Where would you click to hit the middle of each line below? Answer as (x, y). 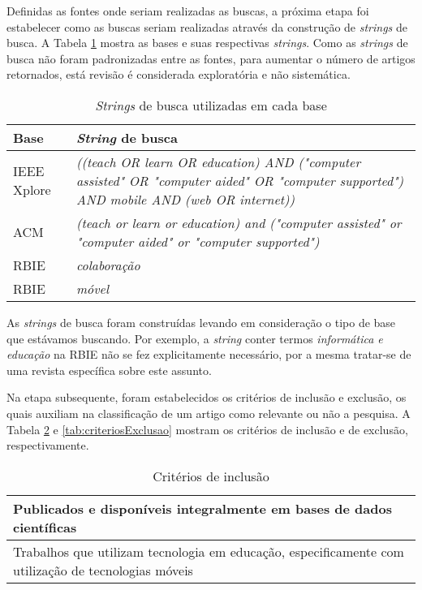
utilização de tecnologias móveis (103, 570)
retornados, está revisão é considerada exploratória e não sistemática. (179, 74)
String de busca (127, 137)
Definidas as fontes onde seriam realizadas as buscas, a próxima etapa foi (188, 11)
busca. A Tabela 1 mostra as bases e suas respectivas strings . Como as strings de (207, 43)
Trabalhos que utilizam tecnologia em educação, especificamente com (209, 551)
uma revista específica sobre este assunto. (109, 370)
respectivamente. (48, 445)
